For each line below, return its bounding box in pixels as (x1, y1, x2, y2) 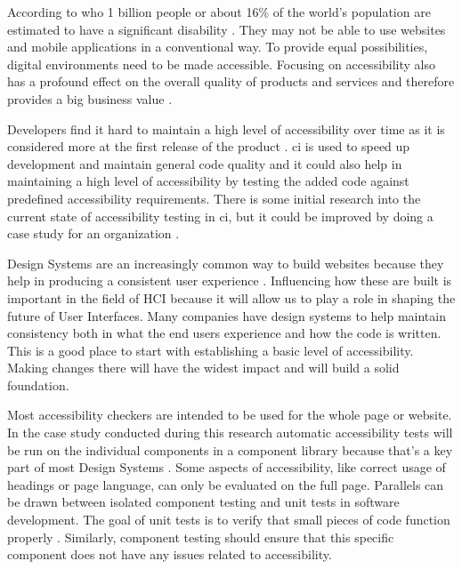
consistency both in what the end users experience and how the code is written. (7, 324, 442, 342)
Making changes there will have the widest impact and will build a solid (7, 358, 400, 377)
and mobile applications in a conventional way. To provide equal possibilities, (7, 37, 428, 56)
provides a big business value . (7, 89, 173, 108)
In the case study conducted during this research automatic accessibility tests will (7, 423, 453, 442)
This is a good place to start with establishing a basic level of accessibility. (7, 341, 414, 359)
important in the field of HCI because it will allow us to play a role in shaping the (7, 288, 456, 307)
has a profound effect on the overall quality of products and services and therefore (7, 72, 455, 91)
